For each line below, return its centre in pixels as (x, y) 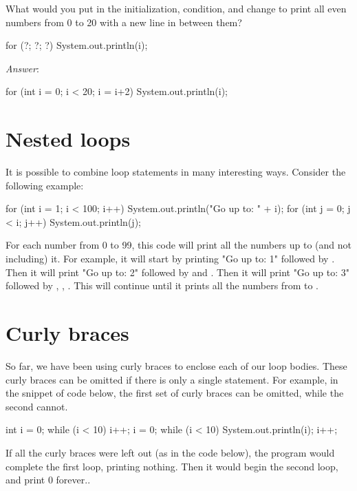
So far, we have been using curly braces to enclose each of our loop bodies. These (176, 365)
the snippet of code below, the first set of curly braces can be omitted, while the (175, 393)
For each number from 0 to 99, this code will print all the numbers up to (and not (179, 245)
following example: (45, 185)
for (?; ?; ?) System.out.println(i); (77, 45)
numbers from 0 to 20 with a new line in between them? (124, 22)
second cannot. (37, 406)
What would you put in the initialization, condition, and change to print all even (176, 8)
